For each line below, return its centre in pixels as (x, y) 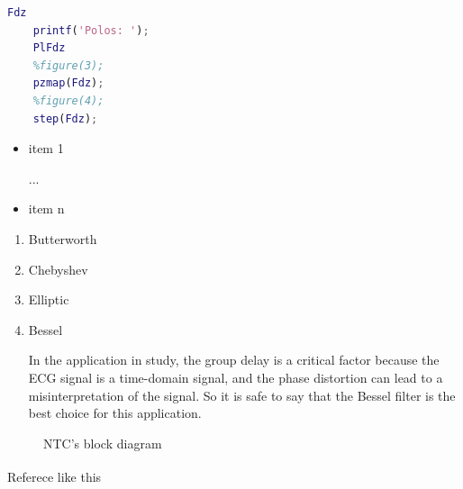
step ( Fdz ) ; (65, 118)
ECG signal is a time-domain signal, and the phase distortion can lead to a (236, 377)
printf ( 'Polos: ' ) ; (91, 30)
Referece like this (54, 476)
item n (46, 208)
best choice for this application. (115, 413)
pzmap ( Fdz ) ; (68, 83)
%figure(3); (68, 65)
